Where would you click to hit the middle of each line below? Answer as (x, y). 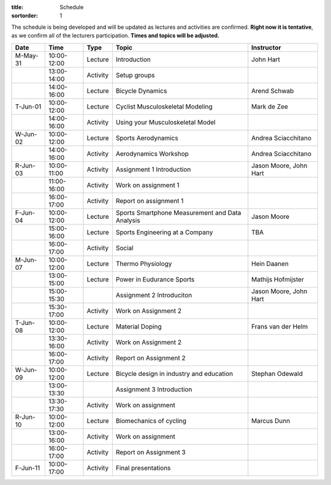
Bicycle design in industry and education (174, 373)
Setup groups (135, 75)
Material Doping (139, 326)
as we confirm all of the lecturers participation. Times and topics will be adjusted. (116, 36)
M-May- (27, 55)
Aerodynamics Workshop (152, 153)
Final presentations (143, 468)
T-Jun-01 (28, 106)
